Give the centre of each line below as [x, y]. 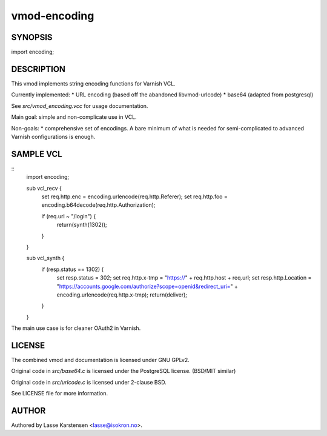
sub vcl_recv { [44, 188]
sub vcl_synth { [45, 258]
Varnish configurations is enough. [53, 136]
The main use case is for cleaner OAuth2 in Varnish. [76, 328]
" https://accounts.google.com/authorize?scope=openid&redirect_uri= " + [147, 286]
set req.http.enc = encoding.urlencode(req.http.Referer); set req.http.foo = [135, 196]
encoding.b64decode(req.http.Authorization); [98, 205]
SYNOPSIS [32, 37]
